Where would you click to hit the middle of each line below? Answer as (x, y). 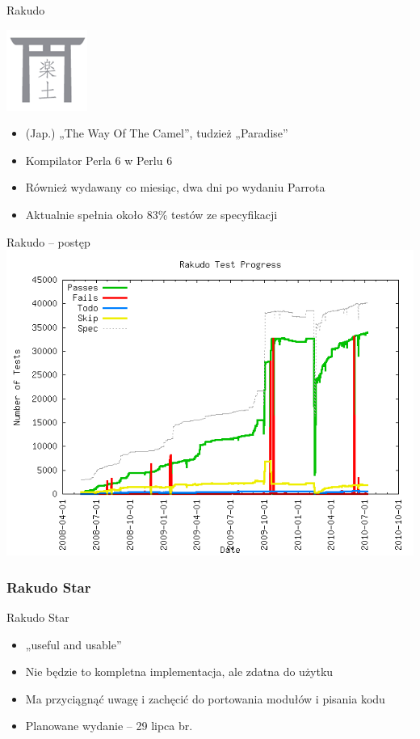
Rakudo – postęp (48, 241)
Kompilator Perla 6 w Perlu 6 (99, 160)
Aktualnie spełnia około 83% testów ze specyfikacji (151, 214)
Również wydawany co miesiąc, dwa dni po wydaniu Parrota (175, 187)
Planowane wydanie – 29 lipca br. (109, 726)
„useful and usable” (73, 644)
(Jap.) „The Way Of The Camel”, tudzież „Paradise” (157, 133)
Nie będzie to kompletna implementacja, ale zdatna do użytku (179, 671)
